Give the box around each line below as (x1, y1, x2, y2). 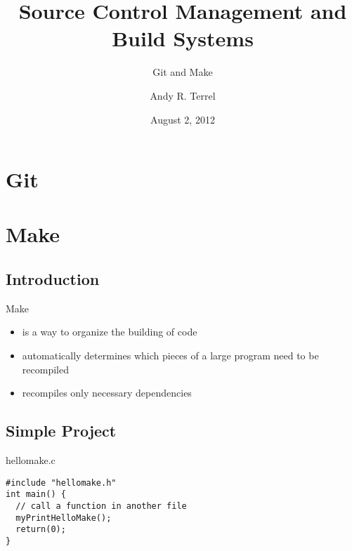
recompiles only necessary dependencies (22, 385, 192, 400)
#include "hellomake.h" (6, 477, 117, 488)
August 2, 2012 (150, 112, 215, 126)
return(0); (15, 524, 66, 535)
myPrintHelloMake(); (15, 512, 112, 523)
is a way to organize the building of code (22, 324, 197, 339)
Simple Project (6, 420, 117, 442)
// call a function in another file (15, 500, 187, 511)
